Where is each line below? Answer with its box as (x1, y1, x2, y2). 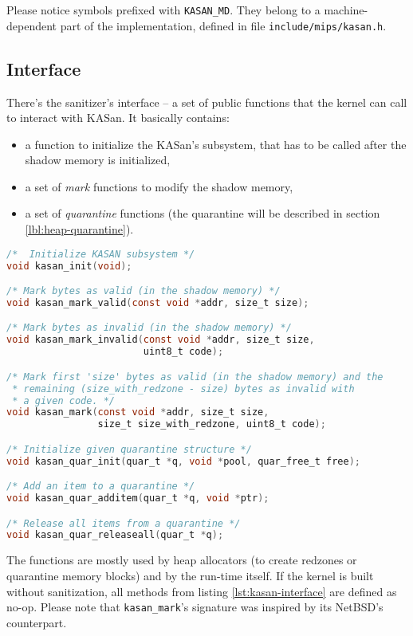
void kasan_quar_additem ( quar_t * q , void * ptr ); (6, 493, 269, 504)
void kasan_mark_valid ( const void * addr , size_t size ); (6, 296, 309, 308)
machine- (324, 2, 368, 18)
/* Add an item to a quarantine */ (6, 481, 195, 493)
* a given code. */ (12, 395, 116, 406)
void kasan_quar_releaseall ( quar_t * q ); (6, 529, 224, 541)
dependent (6, 17, 57, 33)
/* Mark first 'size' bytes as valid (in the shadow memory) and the (6, 371, 383, 383)
